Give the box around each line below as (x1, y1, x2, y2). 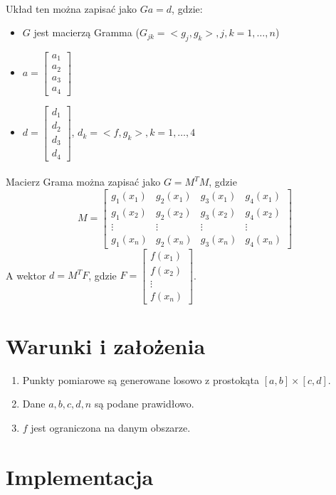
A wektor (6, 267, 46, 282)
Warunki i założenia (6, 331, 206, 360)
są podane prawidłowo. (94, 396, 194, 411)
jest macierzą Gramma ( (33, 25, 140, 40)
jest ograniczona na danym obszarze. (31, 420, 191, 435)
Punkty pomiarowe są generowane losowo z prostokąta (22, 372, 260, 387)
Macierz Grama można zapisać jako (6, 174, 161, 189)
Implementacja (6, 462, 154, 491)
